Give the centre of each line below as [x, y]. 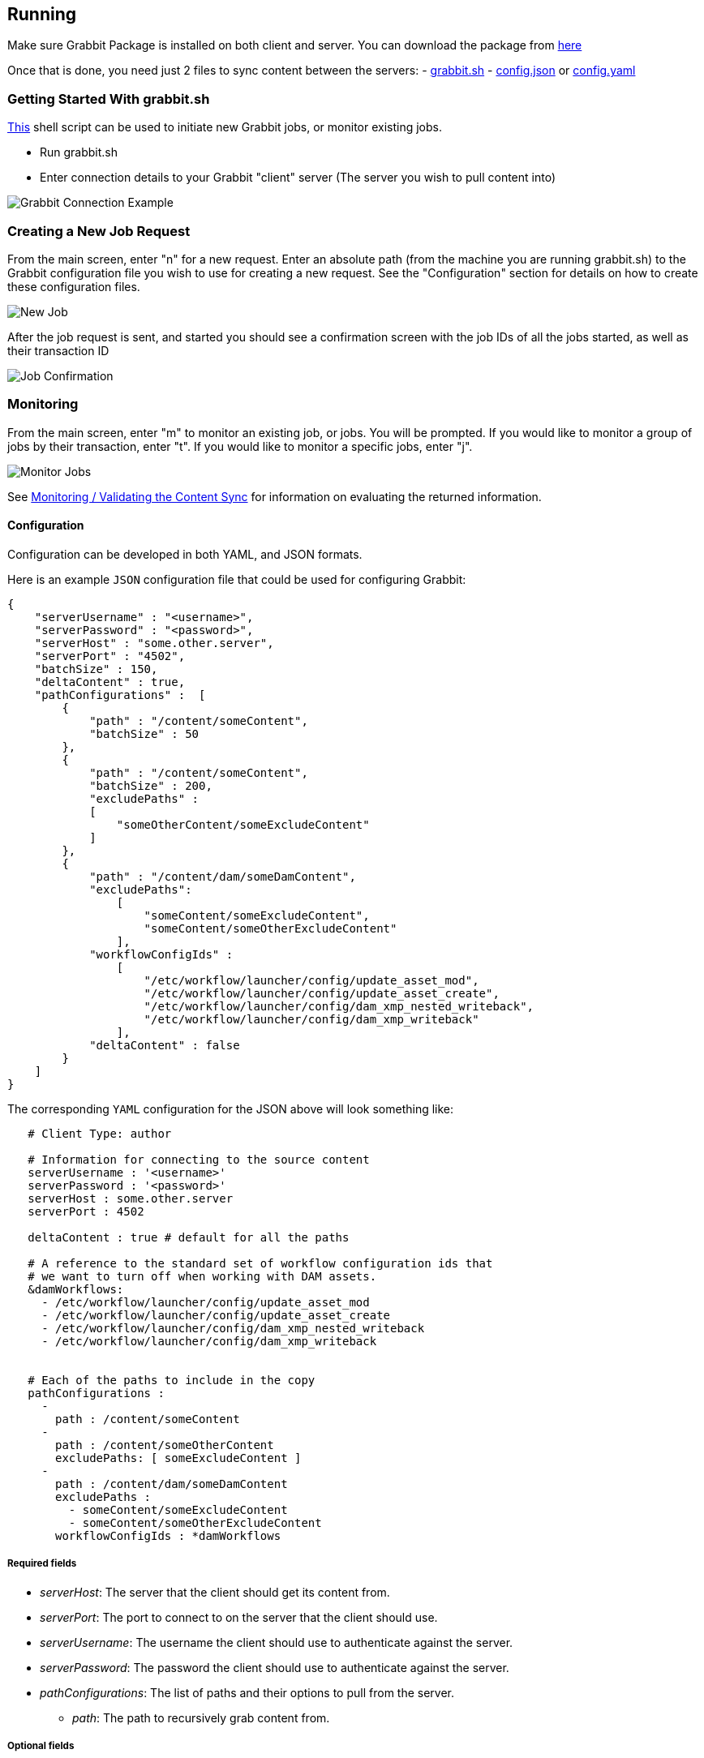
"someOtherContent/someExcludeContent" [243, 824]
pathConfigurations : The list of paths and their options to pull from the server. [247, 1692]
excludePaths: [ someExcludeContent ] [178, 1458]
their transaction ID [58, 350]
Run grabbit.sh [79, 152]
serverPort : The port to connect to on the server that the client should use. [239, 1617]
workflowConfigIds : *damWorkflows [168, 1535]
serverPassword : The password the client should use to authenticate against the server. [275, 1667]
